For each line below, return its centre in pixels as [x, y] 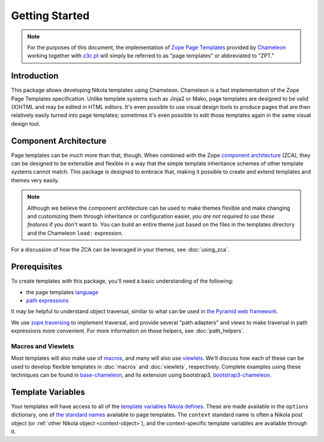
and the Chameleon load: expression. [75, 233]
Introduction [35, 76]
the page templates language [62, 292]
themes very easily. [35, 180]
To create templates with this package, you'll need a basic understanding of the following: [122, 281]
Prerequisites [37, 267]
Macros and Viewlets [43, 346]
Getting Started [50, 16]
